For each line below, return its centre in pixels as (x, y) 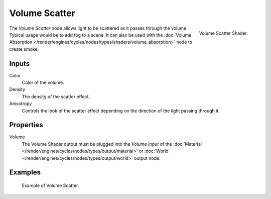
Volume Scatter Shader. (223, 33)
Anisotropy (21, 104)
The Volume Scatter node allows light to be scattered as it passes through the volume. (98, 28)
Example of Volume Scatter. (50, 185)
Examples (25, 173)
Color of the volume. (43, 82)
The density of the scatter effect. (56, 96)
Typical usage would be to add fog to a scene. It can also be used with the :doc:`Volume (100, 35)
